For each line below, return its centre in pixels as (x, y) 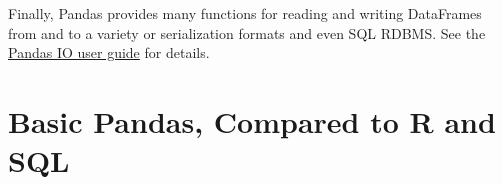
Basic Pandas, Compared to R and (252, 120)
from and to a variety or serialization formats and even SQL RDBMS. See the (247, 32)
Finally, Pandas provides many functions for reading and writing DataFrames (245, 13)
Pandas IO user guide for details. (109, 52)
